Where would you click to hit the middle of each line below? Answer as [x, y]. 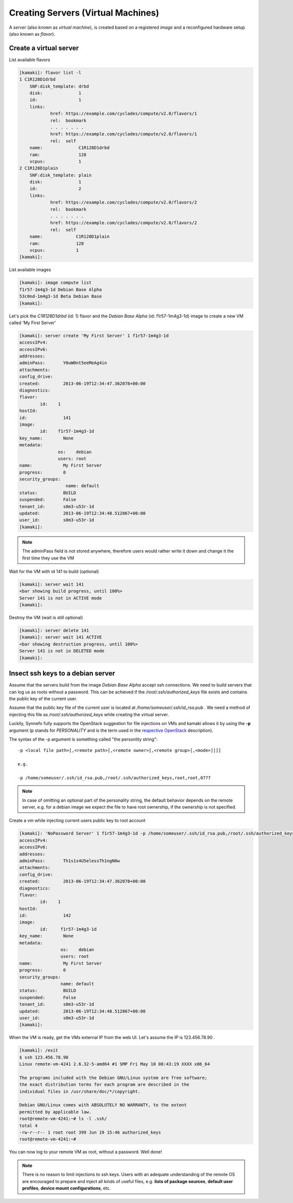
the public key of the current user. [43, 699]
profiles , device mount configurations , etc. [66, 1188]
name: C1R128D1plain [70, 237]
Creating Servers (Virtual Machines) [84, 13]
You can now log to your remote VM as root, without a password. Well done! [85, 1152]
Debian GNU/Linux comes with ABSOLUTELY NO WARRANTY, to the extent [103, 1105]
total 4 [28, 1126]
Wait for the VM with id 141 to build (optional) [54, 571]
